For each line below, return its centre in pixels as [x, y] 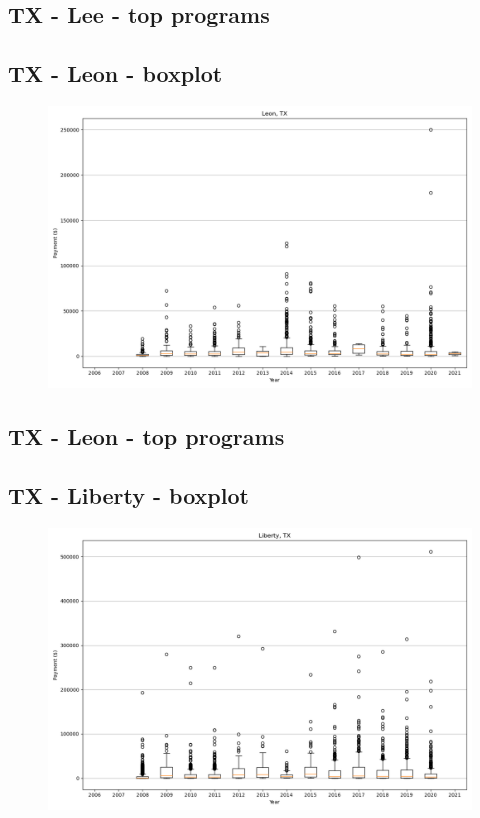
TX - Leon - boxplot [115, 73]
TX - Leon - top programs [146, 436]
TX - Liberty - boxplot [128, 495]
